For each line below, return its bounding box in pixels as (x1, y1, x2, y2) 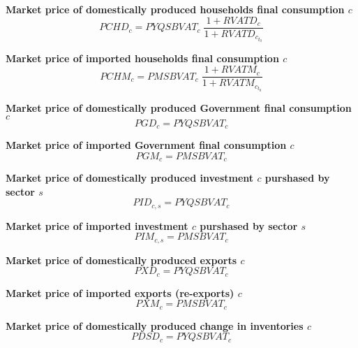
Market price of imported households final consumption (6, 51, 279, 66)
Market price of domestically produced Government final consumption (6, 100, 352, 115)
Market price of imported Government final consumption (6, 137, 287, 152)
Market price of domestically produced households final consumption (6, 2, 345, 16)
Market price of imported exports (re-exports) (6, 285, 234, 300)
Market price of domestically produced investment (6, 171, 254, 185)
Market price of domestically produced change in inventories (6, 318, 304, 333)
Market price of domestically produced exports (6, 252, 237, 267)
